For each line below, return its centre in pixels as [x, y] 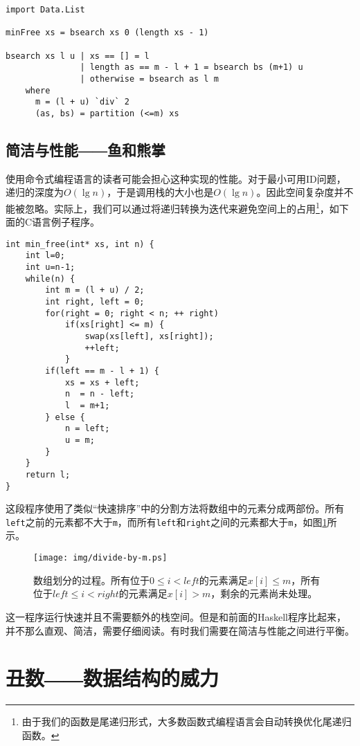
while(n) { [50, 279]
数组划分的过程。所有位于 [91, 580]
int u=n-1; [50, 267]
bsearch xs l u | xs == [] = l [78, 56]
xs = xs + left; [102, 382]
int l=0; [45, 256]
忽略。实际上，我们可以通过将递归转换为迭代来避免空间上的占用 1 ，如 [182, 207]
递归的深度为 [35, 192]
